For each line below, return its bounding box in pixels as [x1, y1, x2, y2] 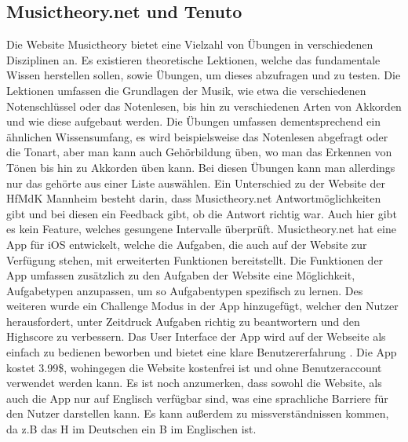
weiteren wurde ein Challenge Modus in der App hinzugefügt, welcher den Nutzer [6, 298, 399, 314]
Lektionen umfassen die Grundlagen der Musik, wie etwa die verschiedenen [6, 82, 366, 98]
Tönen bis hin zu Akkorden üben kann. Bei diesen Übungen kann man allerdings [6, 159, 395, 175]
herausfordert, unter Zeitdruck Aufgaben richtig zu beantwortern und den [6, 312, 360, 329]
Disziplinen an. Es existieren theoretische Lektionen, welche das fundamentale [6, 51, 381, 68]
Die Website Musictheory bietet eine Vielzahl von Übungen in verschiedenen [6, 36, 373, 53]
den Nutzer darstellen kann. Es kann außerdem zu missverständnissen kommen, [6, 405, 389, 422]
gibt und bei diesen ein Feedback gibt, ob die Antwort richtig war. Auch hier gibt [6, 205, 397, 221]
